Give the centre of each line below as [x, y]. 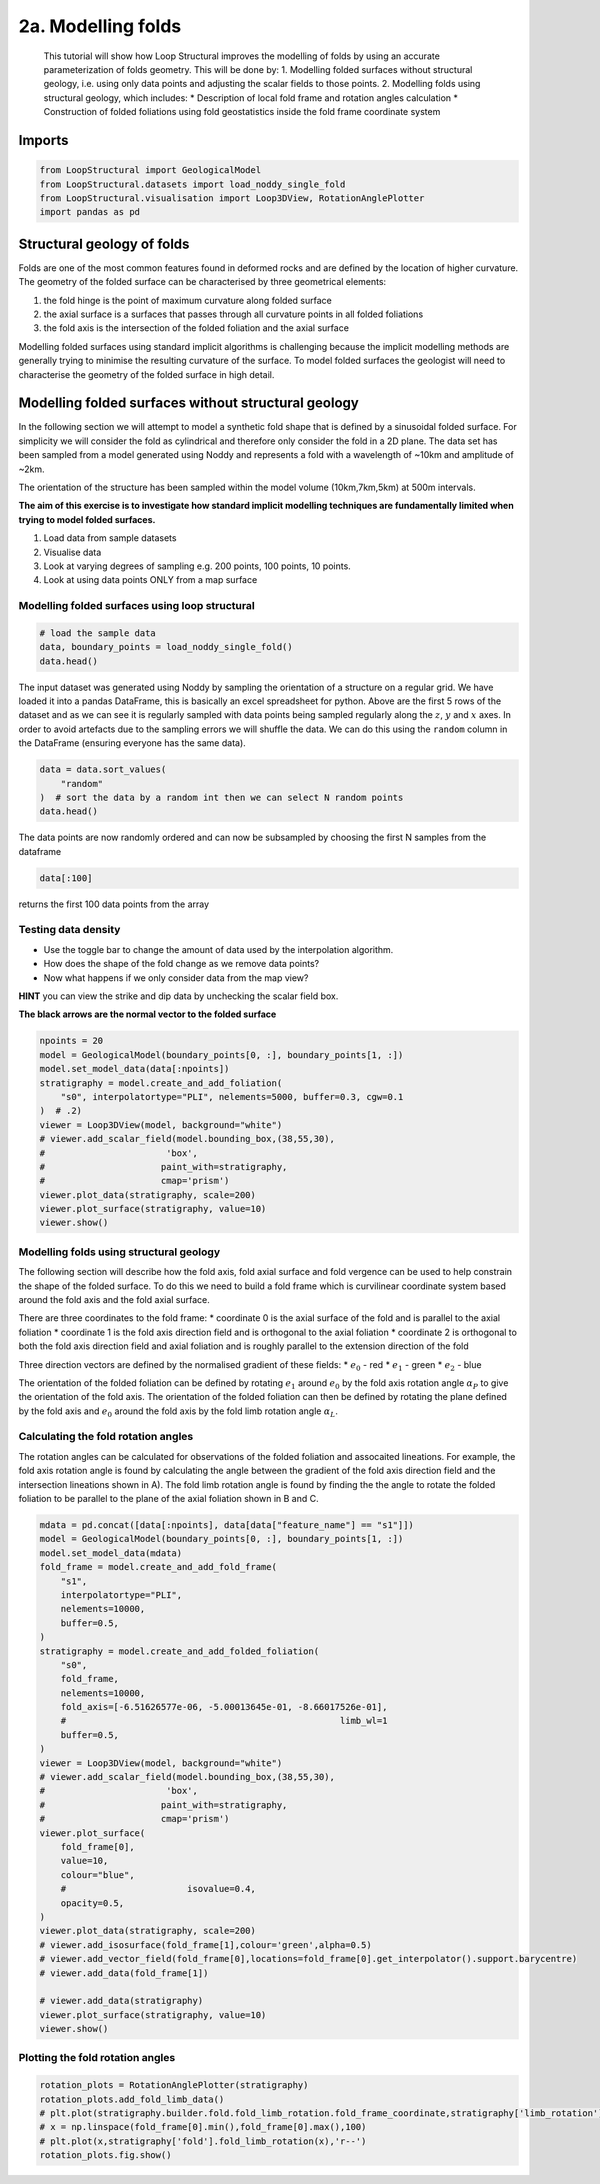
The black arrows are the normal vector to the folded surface [147, 1014]
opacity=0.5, [92, 1903]
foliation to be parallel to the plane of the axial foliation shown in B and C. [168, 1499]
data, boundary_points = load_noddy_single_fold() [166, 647]
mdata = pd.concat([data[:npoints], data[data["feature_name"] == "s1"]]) [227, 1525]
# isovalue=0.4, [158, 1889]
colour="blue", [97, 1874]
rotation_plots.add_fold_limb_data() [132, 2099]
